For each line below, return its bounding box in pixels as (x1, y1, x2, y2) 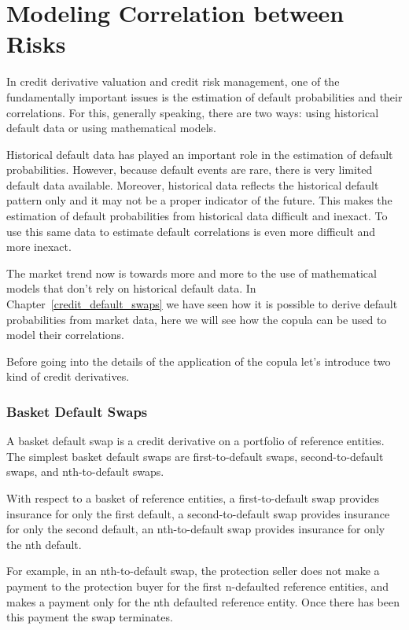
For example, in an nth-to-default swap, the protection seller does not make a (6, 562, 380, 579)
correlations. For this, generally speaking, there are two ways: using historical (6, 104, 379, 120)
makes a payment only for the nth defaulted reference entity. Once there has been (6, 593, 400, 610)
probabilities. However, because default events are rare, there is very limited (6, 161, 373, 178)
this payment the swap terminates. (6, 609, 173, 625)
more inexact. (6, 238, 72, 255)
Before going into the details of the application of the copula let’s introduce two (6, 352, 391, 369)
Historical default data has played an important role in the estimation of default (6, 146, 393, 162)
